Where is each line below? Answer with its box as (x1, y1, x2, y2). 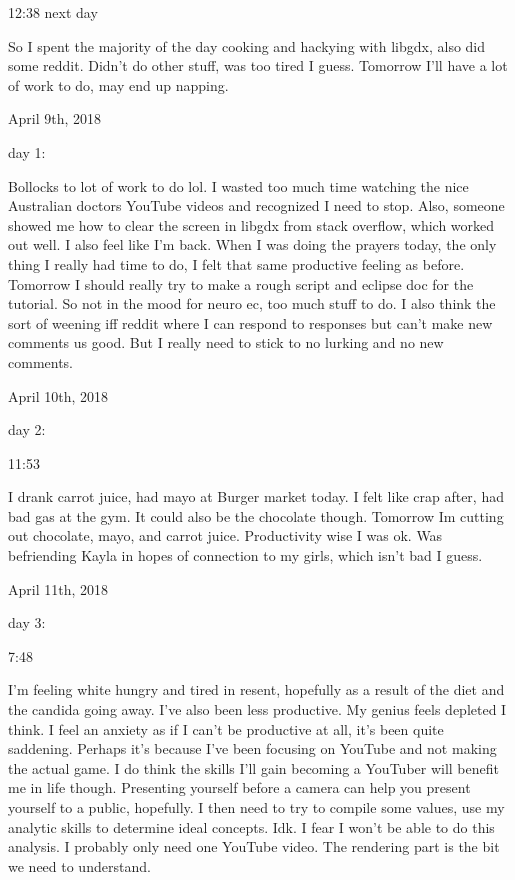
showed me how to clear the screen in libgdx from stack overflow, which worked (8, 214, 495, 235)
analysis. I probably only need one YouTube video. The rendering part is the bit (8, 836, 500, 857)
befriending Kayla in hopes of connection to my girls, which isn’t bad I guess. (8, 545, 483, 566)
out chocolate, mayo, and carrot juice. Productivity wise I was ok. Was (8, 525, 443, 546)
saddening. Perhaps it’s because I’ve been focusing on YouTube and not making (8, 738, 497, 759)
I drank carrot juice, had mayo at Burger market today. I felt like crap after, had (8, 486, 504, 507)
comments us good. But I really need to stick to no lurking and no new (8, 332, 444, 353)
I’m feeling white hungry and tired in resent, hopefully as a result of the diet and (8, 679, 505, 700)
